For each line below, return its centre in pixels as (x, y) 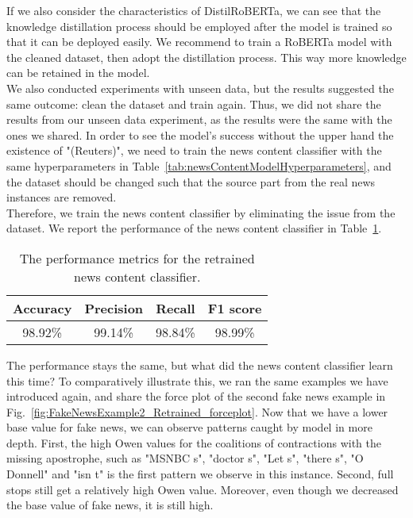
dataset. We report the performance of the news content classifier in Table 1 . (194, 228)
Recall (176, 308)
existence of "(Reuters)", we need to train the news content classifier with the (194, 150)
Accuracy (42, 308)
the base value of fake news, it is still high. (110, 505)
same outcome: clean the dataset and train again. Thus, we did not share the (194, 104)
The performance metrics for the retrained (137, 258)
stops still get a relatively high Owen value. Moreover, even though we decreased (203, 489)
